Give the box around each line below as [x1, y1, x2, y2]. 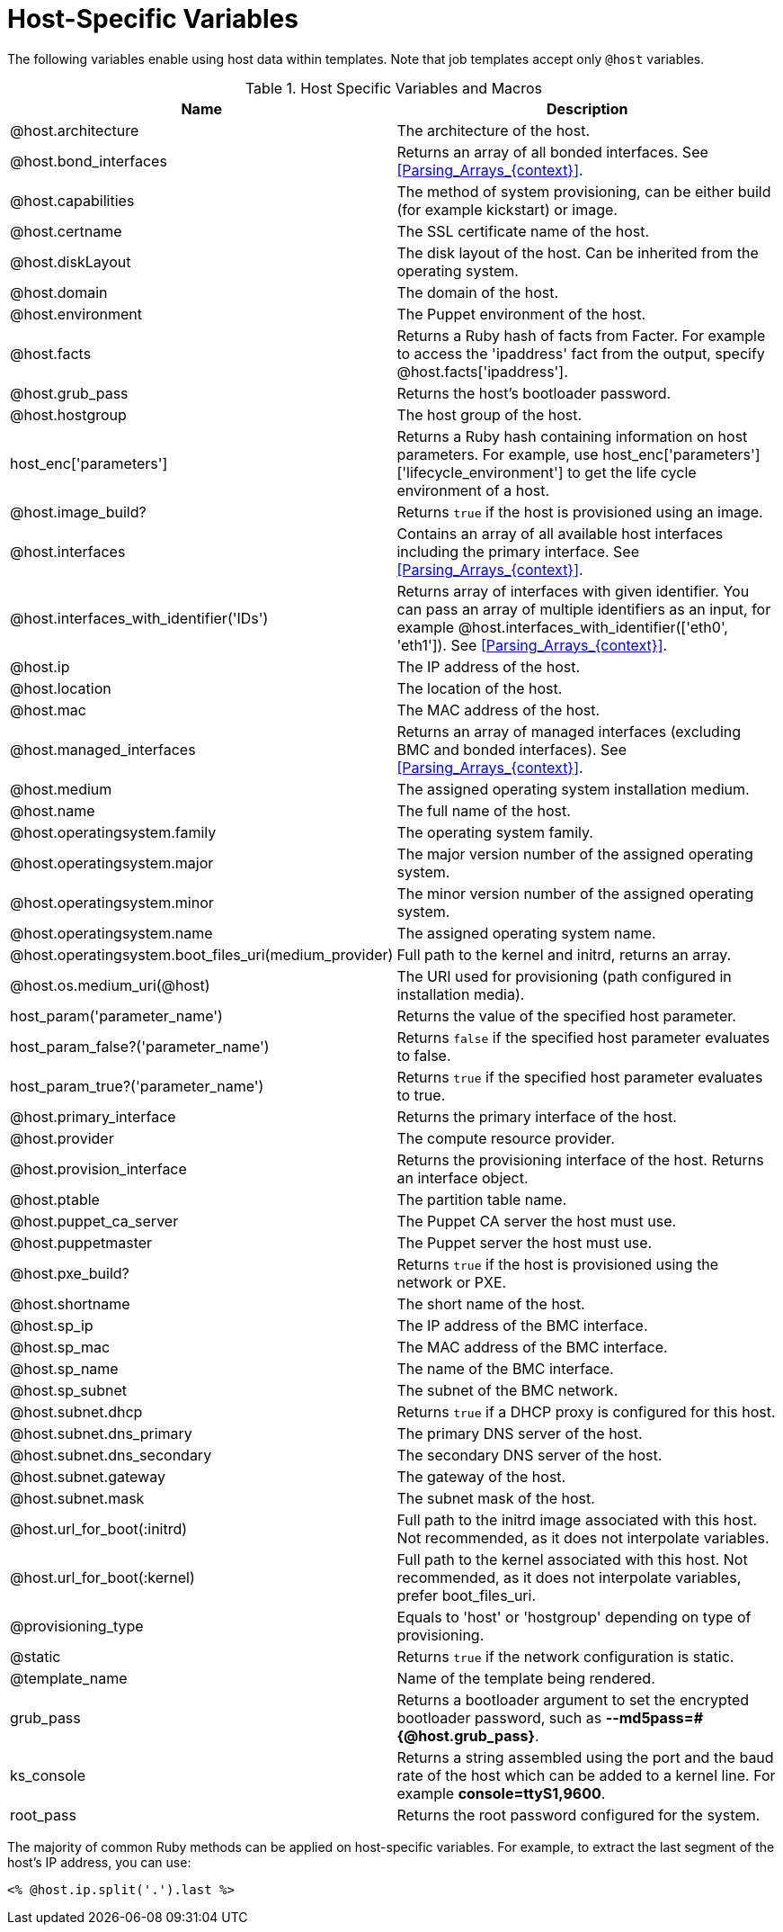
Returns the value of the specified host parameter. [396, 1006, 736, 1025]
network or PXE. [396, 1272, 507, 1291]
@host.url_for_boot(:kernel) [10, 1568, 195, 1586]
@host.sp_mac [10, 1337, 111, 1356]
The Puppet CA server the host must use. [396, 1211, 677, 1230]
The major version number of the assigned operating [396, 844, 753, 863]
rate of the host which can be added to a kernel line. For [396, 1766, 776, 1784]
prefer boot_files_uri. [396, 1586, 537, 1604]
